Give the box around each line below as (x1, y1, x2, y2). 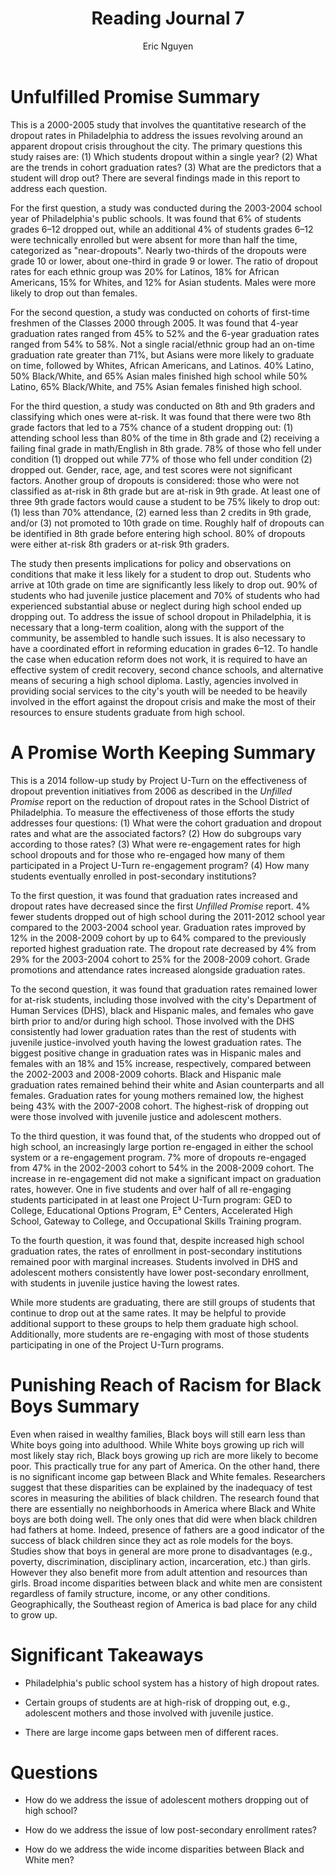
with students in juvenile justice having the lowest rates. (10, 1277, 240, 1289)
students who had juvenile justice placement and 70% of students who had (10, 589, 320, 601)
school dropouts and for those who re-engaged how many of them (10, 848, 286, 861)
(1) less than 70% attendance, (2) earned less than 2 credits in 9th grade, (10, 506, 312, 518)
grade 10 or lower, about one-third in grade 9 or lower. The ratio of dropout (10, 255, 319, 267)
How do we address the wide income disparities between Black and (24, 1843, 305, 1856)
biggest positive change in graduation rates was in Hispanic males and (10, 1047, 302, 1059)
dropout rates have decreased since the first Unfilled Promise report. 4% (10, 900, 311, 912)
